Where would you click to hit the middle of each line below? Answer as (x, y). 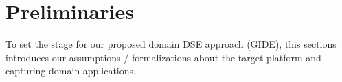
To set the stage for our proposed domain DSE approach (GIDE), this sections (171, 44)
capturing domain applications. (71, 71)
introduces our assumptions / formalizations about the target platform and (163, 57)
